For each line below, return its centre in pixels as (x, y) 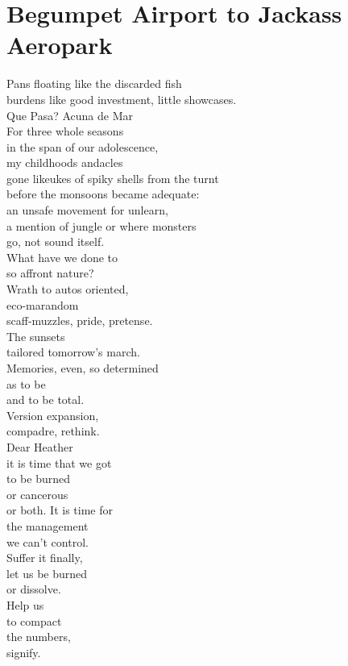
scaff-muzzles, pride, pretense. (80, 321)
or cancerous (37, 494)
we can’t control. (48, 541)
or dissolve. (34, 589)
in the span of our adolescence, (83, 146)
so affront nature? (50, 273)
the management (48, 525)
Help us (25, 604)
